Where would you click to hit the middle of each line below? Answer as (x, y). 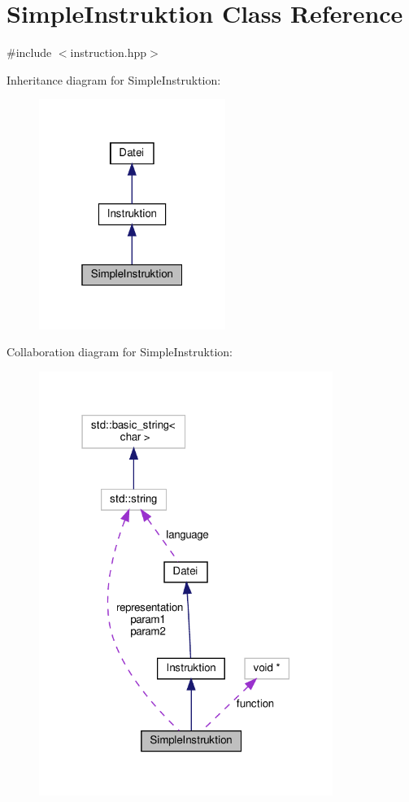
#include (29, 52)
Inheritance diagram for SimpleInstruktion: (114, 79)
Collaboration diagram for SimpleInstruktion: (120, 352)
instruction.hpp (109, 52)
